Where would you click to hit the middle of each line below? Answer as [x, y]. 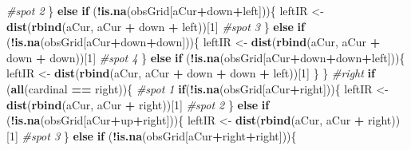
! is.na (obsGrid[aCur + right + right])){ [205, 135]
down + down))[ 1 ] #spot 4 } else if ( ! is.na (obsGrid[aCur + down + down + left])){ [206, 57]
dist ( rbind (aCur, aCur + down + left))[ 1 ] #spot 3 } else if [156, 26]
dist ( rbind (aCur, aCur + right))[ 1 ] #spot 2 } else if [138, 104]
